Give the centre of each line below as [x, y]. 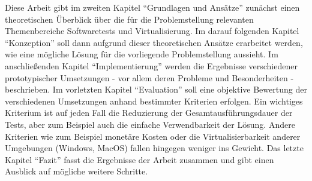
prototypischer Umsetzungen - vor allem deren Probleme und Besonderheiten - [149, 77]
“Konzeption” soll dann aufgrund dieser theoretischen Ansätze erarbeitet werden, [154, 42]
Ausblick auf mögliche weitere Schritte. [76, 171]
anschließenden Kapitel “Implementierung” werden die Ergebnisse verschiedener [151, 65]
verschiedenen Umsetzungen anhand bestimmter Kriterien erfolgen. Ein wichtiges [154, 101]
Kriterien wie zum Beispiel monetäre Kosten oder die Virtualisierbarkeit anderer [153, 136]
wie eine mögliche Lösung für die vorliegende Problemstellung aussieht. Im [142, 54]
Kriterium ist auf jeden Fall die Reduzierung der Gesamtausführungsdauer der [149, 113]
